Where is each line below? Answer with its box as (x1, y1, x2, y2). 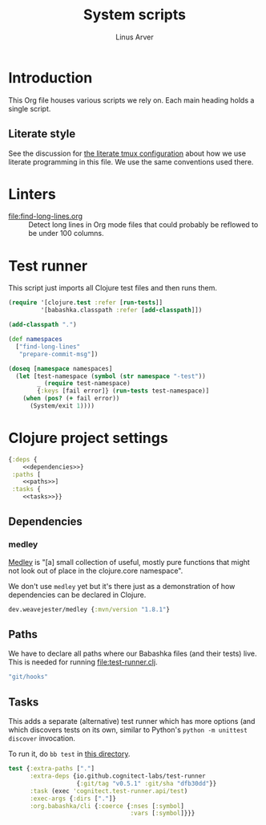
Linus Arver (115, 32, 154, 42)
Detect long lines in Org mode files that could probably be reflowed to (28, 220, 259, 230)
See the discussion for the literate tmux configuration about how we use (8, 148, 247, 158)
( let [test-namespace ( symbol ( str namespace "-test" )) (15, 372, 206, 380)
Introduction (8, 68, 93, 87)
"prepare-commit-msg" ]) (18, 350, 99, 358)
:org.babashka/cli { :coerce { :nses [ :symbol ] (29, 802, 184, 810)
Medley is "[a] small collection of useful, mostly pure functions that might (8, 557, 250, 567)
